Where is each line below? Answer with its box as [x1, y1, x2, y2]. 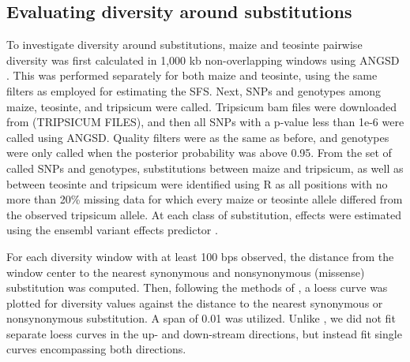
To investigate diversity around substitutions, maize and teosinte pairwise [6, 36, 363, 53]
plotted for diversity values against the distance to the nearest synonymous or [6, 294, 383, 311]
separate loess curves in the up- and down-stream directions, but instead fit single [6, 325, 402, 341]
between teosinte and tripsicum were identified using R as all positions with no [6, 175, 388, 192]
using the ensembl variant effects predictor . [6, 222, 218, 238]
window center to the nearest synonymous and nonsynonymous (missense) [6, 263, 365, 280]
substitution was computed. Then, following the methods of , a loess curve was [6, 279, 388, 296]
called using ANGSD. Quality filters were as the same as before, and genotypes [6, 129, 389, 145]
